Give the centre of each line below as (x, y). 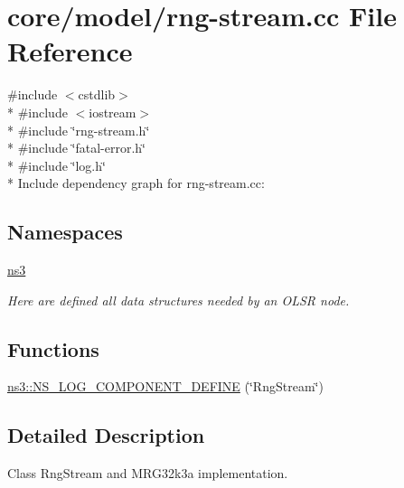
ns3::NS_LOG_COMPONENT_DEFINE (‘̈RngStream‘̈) (165, 386)
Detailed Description (106, 435)
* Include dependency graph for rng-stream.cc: (136, 183)
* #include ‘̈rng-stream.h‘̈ (79, 130)
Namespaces (65, 232)
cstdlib (97, 94)
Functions (53, 348)
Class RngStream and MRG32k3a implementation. (148, 473)
